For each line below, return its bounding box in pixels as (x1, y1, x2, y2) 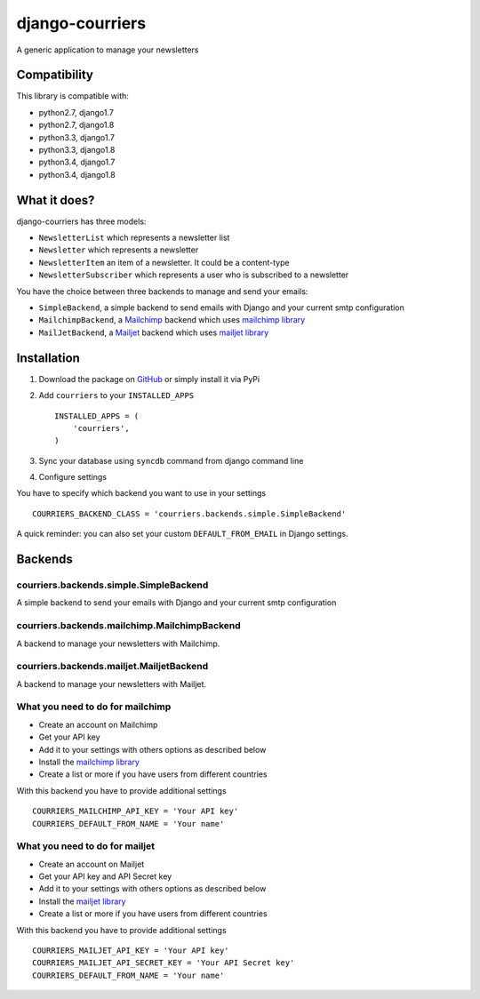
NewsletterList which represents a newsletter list (38, 232, 230, 244)
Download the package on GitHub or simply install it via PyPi (38, 373, 260, 384)
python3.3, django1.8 (38, 145, 116, 156)
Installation (16, 350, 80, 365)
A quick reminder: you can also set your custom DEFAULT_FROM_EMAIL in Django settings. (16, 529, 348, 539)
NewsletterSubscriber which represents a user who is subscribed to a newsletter (38, 269, 349, 280)
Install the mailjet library (38, 896, 126, 907)
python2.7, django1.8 (38, 120, 115, 131)
